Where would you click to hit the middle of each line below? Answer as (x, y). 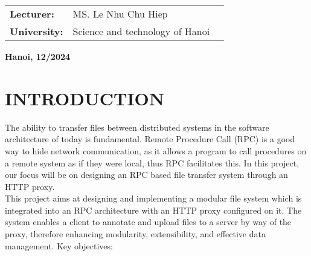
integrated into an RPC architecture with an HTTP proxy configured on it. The (153, 210)
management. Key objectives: (59, 245)
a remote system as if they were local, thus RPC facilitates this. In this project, (152, 162)
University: (37, 31)
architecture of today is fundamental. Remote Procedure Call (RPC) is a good (150, 139)
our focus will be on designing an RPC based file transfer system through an (146, 175)
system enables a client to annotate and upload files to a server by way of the (148, 222)
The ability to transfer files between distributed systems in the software (137, 127)
